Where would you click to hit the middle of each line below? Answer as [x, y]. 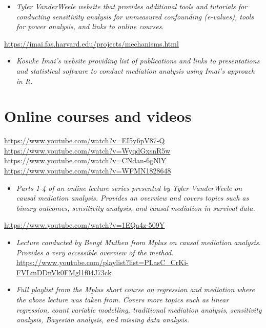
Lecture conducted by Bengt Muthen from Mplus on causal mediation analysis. [138, 242]
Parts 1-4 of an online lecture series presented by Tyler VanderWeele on [129, 188]
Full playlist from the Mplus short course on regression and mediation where [135, 289]
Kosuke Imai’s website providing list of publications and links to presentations [138, 61]
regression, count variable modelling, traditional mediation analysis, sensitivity [139, 309]
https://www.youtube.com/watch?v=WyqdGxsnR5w [87, 150]
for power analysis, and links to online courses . [90, 26]
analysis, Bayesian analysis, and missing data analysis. [103, 320]
